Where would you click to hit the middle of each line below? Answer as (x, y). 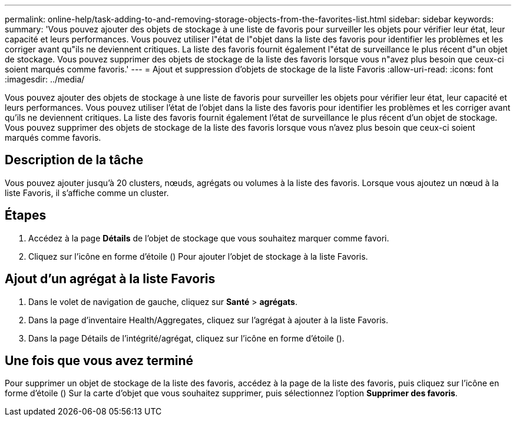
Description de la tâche (74, 160)
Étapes (26, 216)
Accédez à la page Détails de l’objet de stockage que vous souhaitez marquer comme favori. (209, 238)
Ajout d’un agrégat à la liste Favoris (110, 279)
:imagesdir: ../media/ (45, 79)
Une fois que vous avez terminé (99, 360)
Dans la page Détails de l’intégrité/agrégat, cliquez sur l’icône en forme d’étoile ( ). (186, 338)
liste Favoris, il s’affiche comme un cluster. (87, 193)
